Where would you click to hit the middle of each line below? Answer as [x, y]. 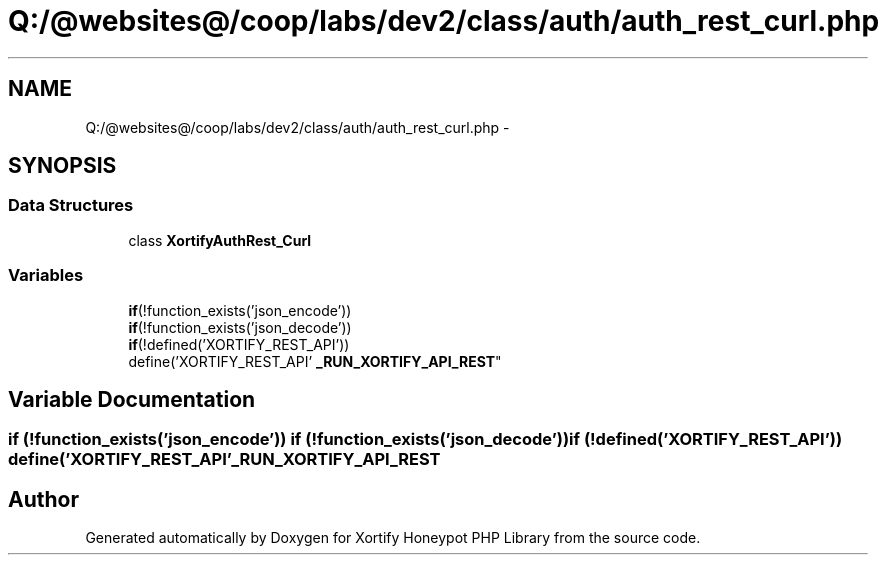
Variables [46, 275]
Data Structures [71, 205]
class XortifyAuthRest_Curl [220, 240]
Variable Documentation [132, 399]
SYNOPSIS [62, 166]
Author [43, 499]
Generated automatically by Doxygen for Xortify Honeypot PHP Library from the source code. [393, 538]
